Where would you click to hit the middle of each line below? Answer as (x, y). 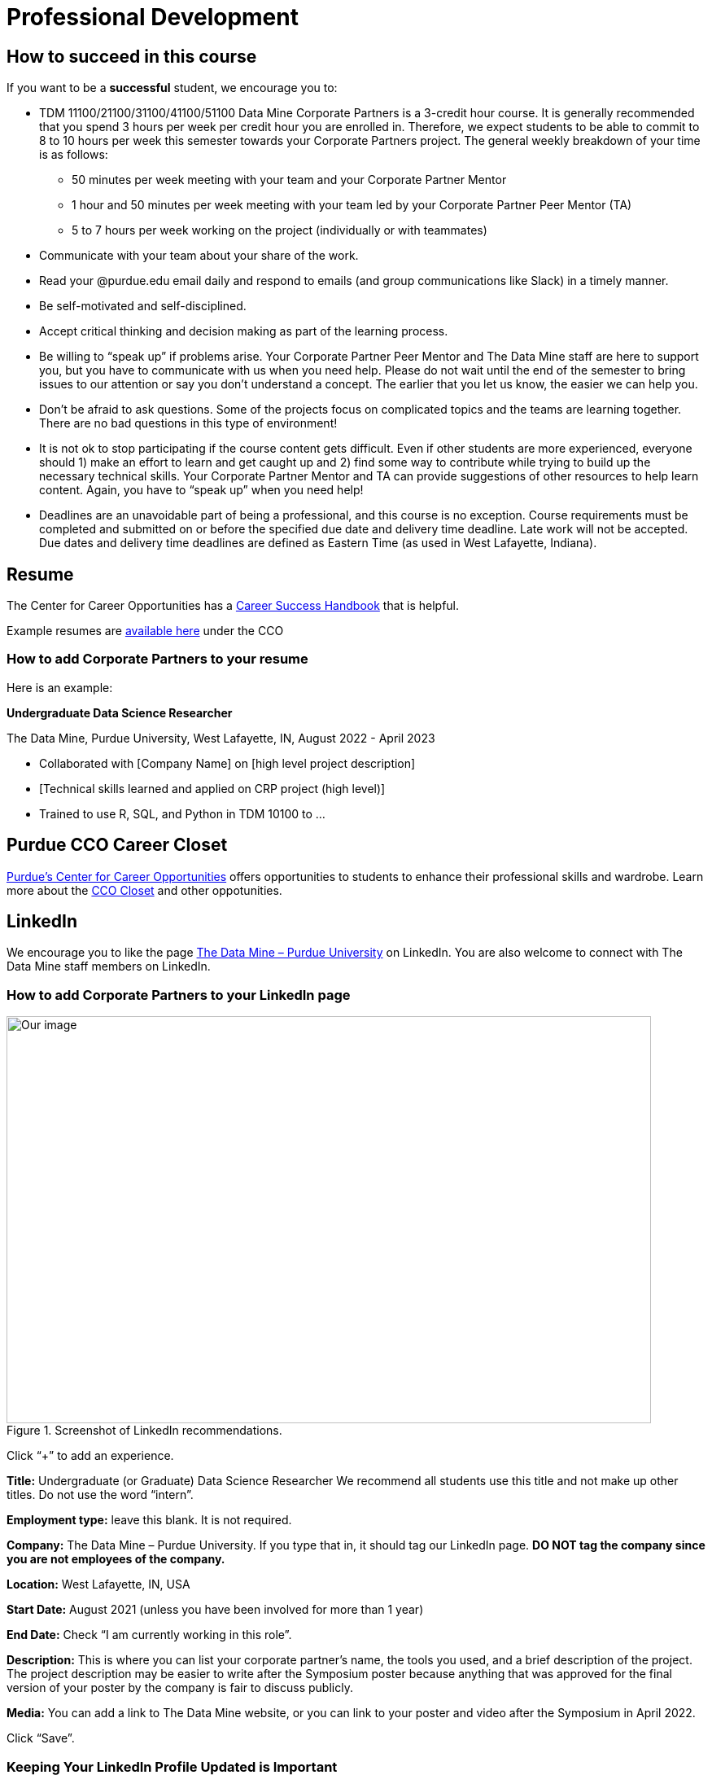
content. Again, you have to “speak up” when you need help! (201, 490)
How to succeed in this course (132, 56)
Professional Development (153, 17)
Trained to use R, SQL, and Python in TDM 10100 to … (182, 813)
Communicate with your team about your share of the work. (199, 256)
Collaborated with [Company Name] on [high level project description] (227, 763)
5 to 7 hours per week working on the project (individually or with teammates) (280, 230)
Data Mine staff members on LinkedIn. (109, 966)
